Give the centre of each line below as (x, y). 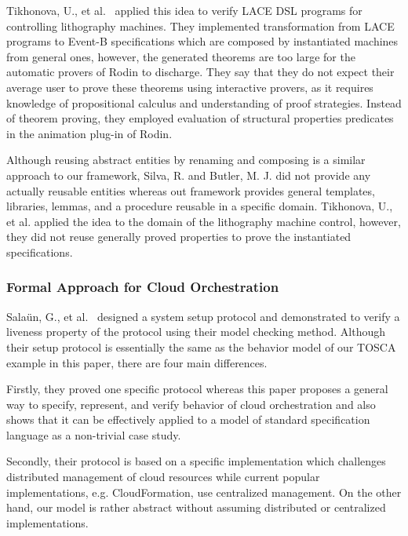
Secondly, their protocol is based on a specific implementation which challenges (196, 461)
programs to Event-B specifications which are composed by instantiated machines (202, 41)
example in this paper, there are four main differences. (137, 362)
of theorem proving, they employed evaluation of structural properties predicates (200, 118)
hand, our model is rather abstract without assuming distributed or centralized (196, 507)
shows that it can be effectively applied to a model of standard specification (188, 419)
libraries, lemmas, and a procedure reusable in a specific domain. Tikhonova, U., (200, 206)
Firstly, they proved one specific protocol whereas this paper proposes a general (197, 389)
